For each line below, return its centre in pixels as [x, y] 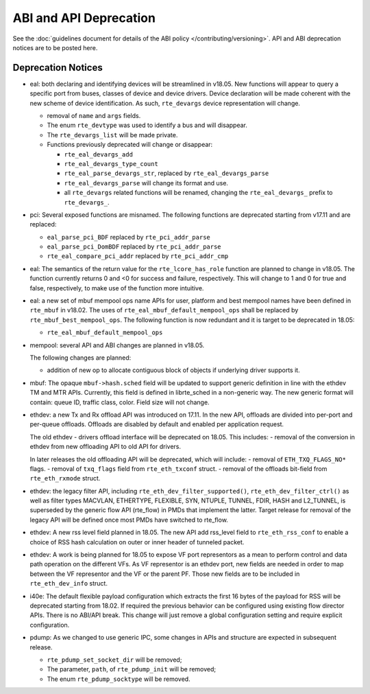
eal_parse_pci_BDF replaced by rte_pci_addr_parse [128, 237]
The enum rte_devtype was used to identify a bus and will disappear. [147, 125]
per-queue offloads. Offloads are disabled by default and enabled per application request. [157, 424]
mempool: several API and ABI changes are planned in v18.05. [117, 345]
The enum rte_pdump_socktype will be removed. [119, 679]
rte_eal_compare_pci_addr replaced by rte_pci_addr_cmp [138, 256]
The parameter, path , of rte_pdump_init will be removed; [132, 669]
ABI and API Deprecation [84, 18]
